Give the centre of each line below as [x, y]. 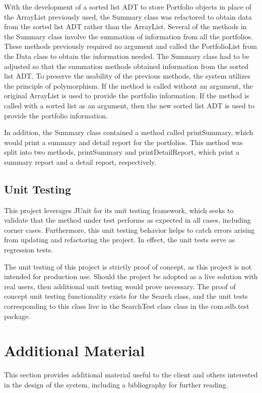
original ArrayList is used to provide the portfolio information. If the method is [127, 95]
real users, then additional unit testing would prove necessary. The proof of [120, 286]
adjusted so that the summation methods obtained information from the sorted [126, 66]
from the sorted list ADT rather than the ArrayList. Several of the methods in [125, 26]
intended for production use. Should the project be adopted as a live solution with [131, 276]
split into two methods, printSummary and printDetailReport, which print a [122, 152]
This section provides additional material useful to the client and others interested [131, 375]
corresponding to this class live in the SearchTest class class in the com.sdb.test [127, 306]
